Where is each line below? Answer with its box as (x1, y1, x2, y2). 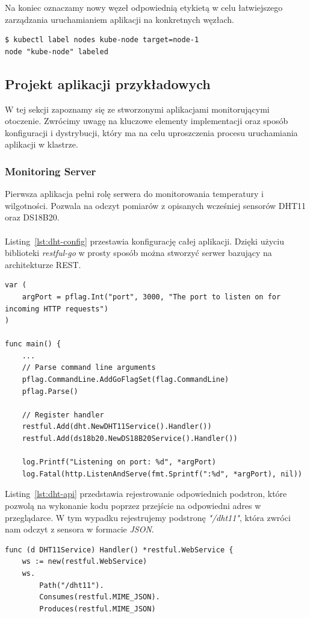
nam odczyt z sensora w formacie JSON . (5, 523, 154, 535)
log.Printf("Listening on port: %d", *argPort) (22, 458, 216, 467)
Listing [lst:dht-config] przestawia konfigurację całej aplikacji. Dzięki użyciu (5, 234, 284, 247)
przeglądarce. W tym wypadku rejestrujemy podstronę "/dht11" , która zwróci (5, 511, 291, 523)
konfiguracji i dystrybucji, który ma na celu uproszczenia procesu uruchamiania (5, 126, 298, 139)
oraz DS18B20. (5, 211, 60, 223)
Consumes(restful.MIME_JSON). (39, 593, 160, 602)
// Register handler (22, 410, 104, 419)
